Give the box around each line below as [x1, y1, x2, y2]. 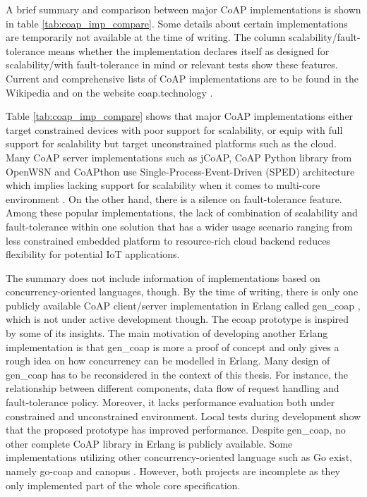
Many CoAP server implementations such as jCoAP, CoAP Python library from [6, 149, 352, 164]
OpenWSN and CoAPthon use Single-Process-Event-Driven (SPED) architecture [6, 164, 355, 178]
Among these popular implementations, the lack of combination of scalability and [6, 205, 358, 220]
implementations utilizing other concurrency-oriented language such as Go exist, [6, 450, 352, 465]
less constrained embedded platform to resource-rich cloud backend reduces [6, 233, 330, 247]
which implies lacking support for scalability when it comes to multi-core [6, 178, 320, 192]
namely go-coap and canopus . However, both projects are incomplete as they [6, 464, 340, 478]
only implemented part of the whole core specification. [6, 477, 241, 492]
